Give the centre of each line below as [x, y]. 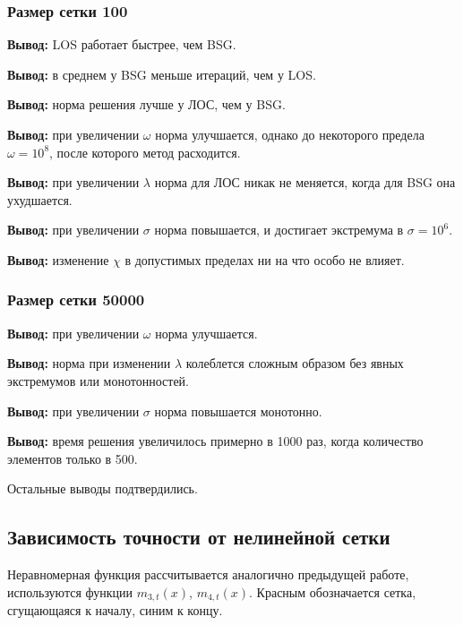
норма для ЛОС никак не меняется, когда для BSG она [305, 182]
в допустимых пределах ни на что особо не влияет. [265, 259]
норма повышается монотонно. [238, 411]
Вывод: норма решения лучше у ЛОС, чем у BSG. [146, 104]
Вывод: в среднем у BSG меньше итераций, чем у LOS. [162, 74]
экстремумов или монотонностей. [98, 380]
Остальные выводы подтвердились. [103, 488]
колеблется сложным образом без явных [295, 363]
